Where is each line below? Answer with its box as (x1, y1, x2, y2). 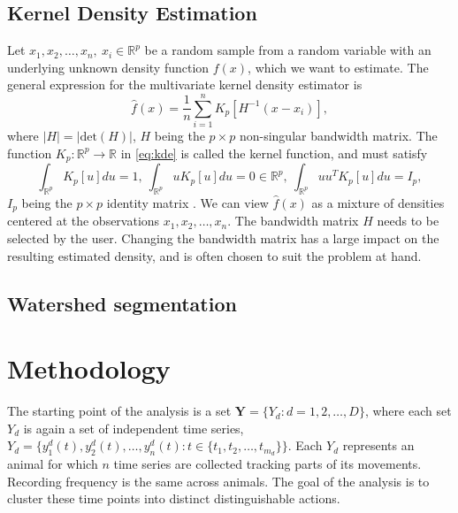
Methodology (7, 350, 171, 387)
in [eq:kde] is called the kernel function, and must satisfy (120, 143, 428, 162)
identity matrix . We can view (106, 193, 269, 211)
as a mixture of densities (311, 193, 445, 211)
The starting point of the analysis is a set (7, 402, 232, 420)
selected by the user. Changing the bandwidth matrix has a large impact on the (7, 229, 439, 247)
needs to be (377, 211, 439, 230)
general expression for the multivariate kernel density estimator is (7, 75, 363, 94)
